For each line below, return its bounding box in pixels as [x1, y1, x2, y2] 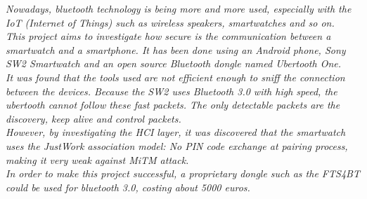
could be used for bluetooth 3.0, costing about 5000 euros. [6, 179, 250, 194]
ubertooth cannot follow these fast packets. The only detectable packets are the [6, 97, 340, 112]
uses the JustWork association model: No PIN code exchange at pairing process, [6, 138, 348, 153]
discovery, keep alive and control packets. [6, 111, 181, 125]
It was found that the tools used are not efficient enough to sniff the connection [6, 69, 345, 84]
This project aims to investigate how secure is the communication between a [6, 29, 331, 43]
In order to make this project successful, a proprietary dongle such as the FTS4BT [6, 166, 360, 181]
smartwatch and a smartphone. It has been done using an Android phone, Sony [6, 42, 346, 57]
